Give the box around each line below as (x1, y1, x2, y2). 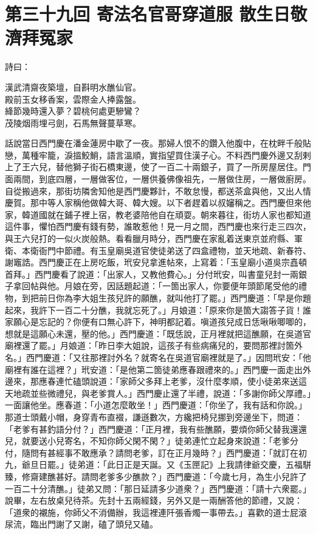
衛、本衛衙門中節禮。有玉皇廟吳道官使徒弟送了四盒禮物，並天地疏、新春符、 (5, 244, 311, 256)
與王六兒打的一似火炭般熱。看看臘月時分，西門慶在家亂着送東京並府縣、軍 (5, 232, 303, 245)
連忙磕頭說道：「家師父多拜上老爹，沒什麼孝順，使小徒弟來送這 (55, 375, 307, 388)
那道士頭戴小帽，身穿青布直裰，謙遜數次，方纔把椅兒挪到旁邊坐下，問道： (5, 410, 303, 423)
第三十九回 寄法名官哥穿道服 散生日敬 (5, 1, 307, 26)
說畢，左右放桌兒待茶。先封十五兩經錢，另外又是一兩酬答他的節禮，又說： (5, 494, 303, 507)
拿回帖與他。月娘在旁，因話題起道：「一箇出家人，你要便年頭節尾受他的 (13, 279, 298, 292)
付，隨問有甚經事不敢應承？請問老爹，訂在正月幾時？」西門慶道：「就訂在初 (5, 446, 307, 459)
